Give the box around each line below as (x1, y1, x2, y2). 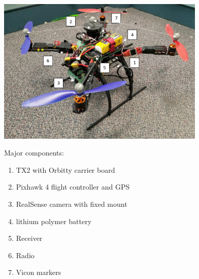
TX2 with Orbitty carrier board (16, 164, 115, 175)
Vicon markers (16, 267, 61, 277)
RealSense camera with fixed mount (16, 198, 127, 209)
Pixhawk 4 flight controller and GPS (16, 181, 130, 192)
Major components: (4, 147, 64, 158)
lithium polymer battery (16, 215, 92, 226)
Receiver (16, 233, 43, 243)
